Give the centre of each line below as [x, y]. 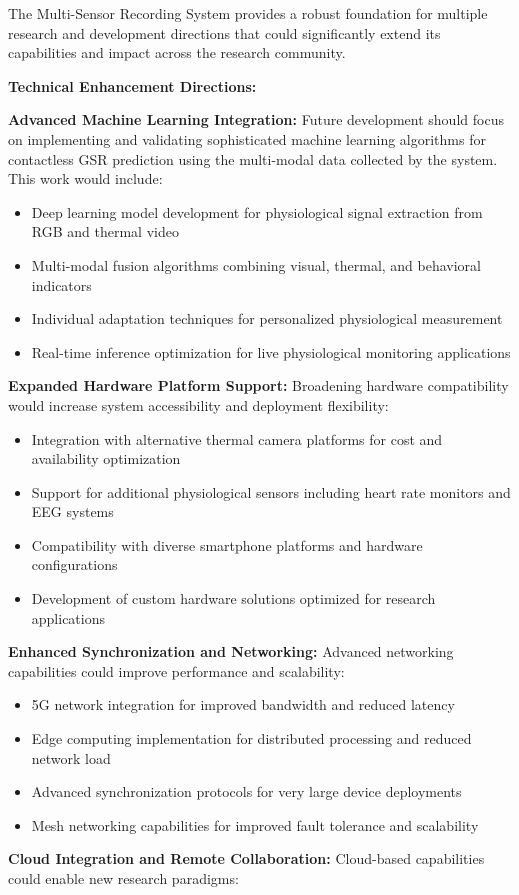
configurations [74, 564]
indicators [61, 284]
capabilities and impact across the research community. [177, 52]
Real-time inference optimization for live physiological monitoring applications [271, 351]
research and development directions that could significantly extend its [224, 32]
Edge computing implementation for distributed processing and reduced [251, 738]
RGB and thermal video [105, 231]
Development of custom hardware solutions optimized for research [233, 598]
